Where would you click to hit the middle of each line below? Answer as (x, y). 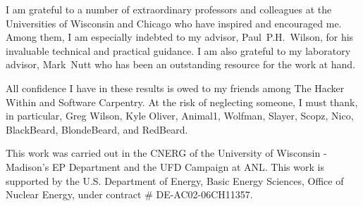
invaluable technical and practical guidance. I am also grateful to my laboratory (178, 50)
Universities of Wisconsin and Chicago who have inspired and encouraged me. (174, 23)
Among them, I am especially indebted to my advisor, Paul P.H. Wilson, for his (180, 37)
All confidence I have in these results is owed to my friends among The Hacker (175, 88)
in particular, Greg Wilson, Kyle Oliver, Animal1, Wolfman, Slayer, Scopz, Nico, (180, 116)
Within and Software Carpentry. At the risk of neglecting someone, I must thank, (182, 102)
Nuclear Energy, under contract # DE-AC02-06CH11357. (129, 194)
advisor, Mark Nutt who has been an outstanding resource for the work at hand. (181, 64)
